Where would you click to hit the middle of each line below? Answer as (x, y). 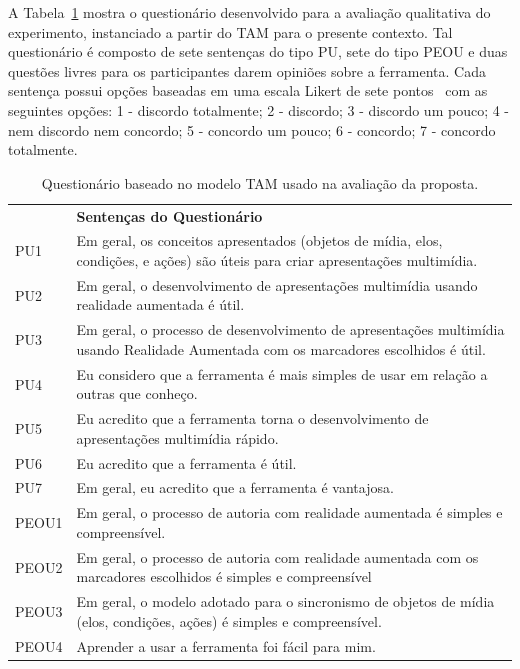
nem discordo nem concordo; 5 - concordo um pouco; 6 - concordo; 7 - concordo (252, 129)
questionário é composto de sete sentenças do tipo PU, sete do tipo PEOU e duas (258, 51)
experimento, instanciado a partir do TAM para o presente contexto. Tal (230, 31)
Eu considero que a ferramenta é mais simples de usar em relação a (282, 373)
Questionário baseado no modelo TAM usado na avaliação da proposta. (260, 182)
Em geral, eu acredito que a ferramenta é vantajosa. (235, 487)
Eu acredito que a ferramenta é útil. (186, 462)
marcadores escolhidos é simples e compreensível (224, 576)
